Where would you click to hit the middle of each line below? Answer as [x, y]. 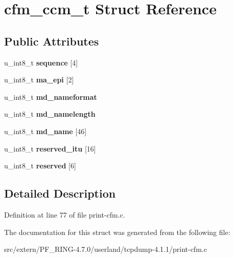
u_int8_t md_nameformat [51, 96]
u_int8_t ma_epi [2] [39, 80]
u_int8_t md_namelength [50, 114]
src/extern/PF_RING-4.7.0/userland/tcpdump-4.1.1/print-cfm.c [106, 249]
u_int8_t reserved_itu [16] [50, 148]
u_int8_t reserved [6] [40, 166]
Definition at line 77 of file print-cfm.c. [65, 214]
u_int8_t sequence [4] [41, 62]
